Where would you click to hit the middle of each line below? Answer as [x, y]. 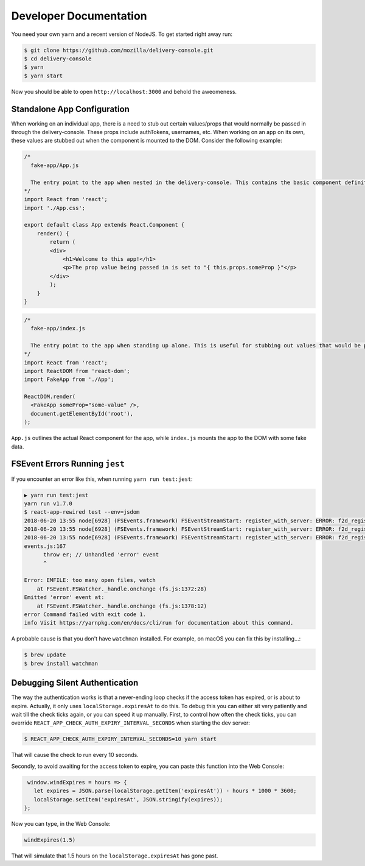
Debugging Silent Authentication [75, 683]
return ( [63, 242]
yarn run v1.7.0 [48, 503]
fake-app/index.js [58, 328]
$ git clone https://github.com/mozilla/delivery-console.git [119, 50]
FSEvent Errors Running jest [68, 464]
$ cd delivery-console [58, 59]
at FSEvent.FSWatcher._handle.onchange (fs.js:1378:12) [122, 606]
